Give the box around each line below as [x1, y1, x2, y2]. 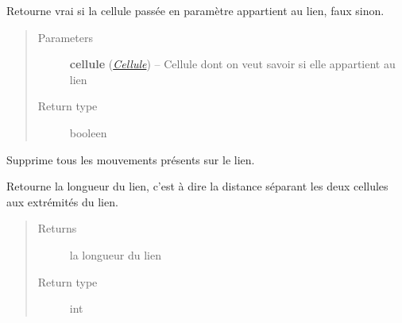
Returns [37, 220, 77, 236]
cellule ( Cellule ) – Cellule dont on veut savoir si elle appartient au [69, 56, 396, 72]
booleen [69, 124, 107, 140]
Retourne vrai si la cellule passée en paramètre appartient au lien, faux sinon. [6, 2, 385, 18]
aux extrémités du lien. [6, 193, 118, 210]
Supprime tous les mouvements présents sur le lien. [6, 151, 255, 167]
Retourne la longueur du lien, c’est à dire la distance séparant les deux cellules [6, 178, 388, 194]
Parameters [37, 29, 93, 45]
